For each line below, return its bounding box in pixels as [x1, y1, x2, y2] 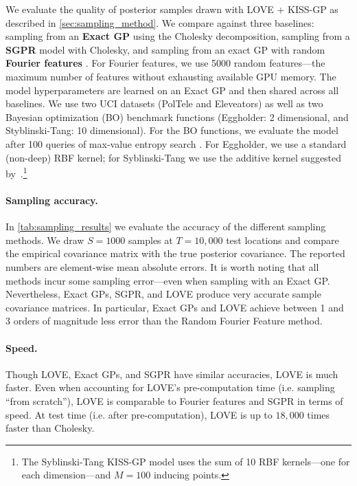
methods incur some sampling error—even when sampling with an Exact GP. [5, 273, 330, 287]
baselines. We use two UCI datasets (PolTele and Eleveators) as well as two [5, 96, 323, 111]
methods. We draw [5, 232, 84, 247]
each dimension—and [21, 467, 111, 482]
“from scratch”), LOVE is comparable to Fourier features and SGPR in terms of [5, 393, 343, 408]
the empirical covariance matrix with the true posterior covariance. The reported [5, 246, 345, 261]
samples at [128, 232, 173, 247]
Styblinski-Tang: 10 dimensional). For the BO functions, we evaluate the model [5, 123, 338, 137]
